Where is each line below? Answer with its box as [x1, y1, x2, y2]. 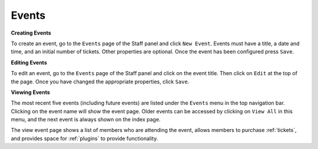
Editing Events [11, 59, 47, 66]
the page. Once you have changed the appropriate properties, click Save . [11, 78, 190, 85]
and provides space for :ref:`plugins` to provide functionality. [11, 135, 158, 142]
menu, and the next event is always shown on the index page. [11, 116, 161, 123]
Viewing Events [11, 89, 50, 96]
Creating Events [11, 29, 51, 36]
